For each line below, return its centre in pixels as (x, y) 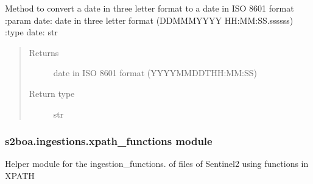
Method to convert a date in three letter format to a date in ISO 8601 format (149, 8)
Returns (44, 52)
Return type (52, 93)
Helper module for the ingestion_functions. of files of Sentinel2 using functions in (157, 164)
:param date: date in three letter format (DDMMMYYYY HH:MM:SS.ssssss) (149, 20)
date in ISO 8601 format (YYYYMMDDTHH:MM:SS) (155, 73)
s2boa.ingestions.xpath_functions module (109, 141)
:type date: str (31, 32)
